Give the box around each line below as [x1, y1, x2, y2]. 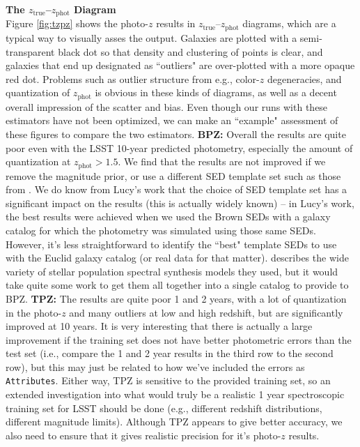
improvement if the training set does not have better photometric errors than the [6, 332, 352, 347]
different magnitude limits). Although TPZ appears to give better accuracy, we [6, 414, 343, 429]
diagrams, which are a [242, 16, 336, 31]
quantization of [6, 85, 70, 100]
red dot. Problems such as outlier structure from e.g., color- [6, 71, 260, 86]
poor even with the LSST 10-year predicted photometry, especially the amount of [6, 140, 353, 155]
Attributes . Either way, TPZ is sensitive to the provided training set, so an [6, 373, 331, 388]
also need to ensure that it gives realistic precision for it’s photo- [6, 427, 281, 442]
